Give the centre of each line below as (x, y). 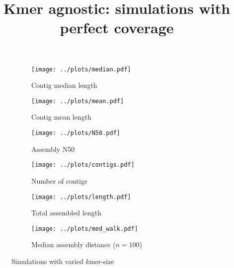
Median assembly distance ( (74, 244)
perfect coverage (117, 28)
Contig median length (64, 85)
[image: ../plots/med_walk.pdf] (85, 229)
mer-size (102, 261)
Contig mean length (61, 117)
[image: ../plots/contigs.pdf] (83, 165)
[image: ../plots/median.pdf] (81, 69)
